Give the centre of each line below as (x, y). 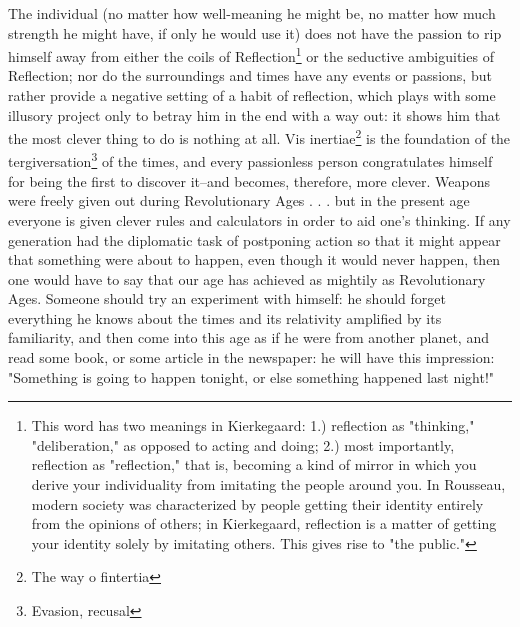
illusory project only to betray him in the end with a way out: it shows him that (254, 114)
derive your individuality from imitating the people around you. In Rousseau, (268, 484)
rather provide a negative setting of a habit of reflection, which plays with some (252, 95)
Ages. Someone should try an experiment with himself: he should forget (227, 298)
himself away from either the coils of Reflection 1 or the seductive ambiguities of (251, 54)
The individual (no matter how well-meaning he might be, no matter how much (252, 13)
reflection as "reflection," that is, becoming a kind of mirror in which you (254, 464)
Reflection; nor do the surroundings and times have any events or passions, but (250, 75)
